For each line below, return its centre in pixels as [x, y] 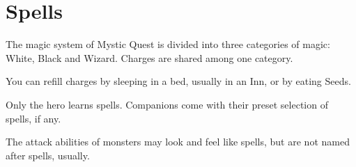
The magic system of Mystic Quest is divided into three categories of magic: [168, 44]
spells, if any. [33, 118]
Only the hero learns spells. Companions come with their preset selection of [167, 104]
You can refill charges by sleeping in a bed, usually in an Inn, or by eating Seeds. [178, 81]
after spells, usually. [48, 155]
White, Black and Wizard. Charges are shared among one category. [149, 57]
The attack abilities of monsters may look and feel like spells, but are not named [178, 142]
